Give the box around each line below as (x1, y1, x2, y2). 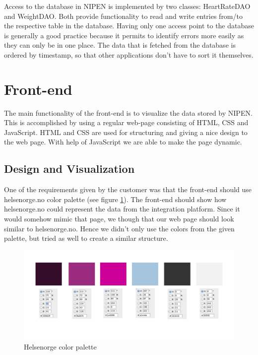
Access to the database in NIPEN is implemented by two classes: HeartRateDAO (4, 1, 251, 11)
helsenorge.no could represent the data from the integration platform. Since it (4, 204, 240, 214)
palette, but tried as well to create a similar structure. (4, 233, 168, 243)
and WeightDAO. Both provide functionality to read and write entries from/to (4, 10, 243, 21)
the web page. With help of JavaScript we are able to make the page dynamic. (4, 137, 242, 147)
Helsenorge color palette (24, 341, 97, 352)
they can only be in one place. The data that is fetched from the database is (4, 40, 236, 50)
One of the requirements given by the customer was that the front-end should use (4, 184, 252, 195)
